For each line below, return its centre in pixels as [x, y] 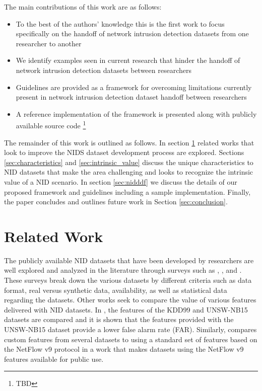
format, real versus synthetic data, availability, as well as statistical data [116, 290]
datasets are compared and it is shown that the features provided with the [119, 319]
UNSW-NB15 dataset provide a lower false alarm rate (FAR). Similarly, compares [130, 329]
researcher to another [49, 43]
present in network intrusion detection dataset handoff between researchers [131, 97]
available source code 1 [51, 125]
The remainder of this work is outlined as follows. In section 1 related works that [129, 142]
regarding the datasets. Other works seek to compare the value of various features [130, 300]
